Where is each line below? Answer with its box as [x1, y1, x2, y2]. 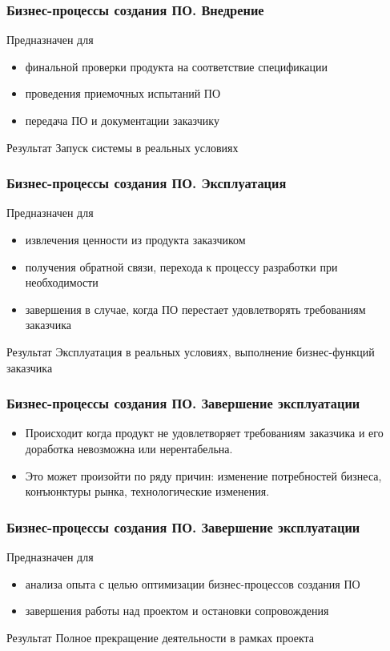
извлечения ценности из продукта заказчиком [25, 231, 246, 247]
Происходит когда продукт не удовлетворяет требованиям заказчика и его [25, 424, 384, 441]
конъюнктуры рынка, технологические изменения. [25, 483, 270, 500]
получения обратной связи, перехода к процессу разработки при [25, 258, 338, 275]
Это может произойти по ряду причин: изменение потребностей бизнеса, [25, 467, 382, 484]
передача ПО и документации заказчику [25, 112, 219, 128]
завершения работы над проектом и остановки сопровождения [25, 602, 329, 619]
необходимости [25, 274, 99, 291]
